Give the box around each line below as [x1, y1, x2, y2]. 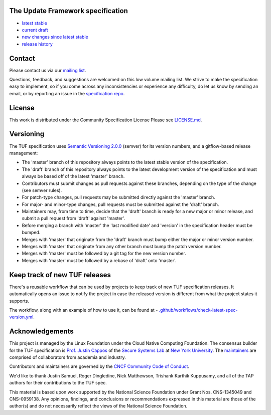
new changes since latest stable [22, 34, 88, 40]
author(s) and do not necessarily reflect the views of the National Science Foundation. [9, 403, 188, 409]
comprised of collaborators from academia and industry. [9, 354, 126, 360]
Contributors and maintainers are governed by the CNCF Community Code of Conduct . [9, 363, 190, 369]
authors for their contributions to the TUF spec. [9, 380, 107, 386]
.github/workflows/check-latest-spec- [159, 307, 238, 313]
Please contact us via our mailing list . [9, 67, 86, 73]
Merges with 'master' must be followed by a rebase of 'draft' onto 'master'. [22, 257, 177, 263]
